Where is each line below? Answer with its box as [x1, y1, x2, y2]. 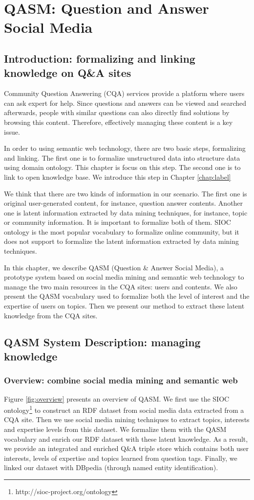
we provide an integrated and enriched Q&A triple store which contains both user [4, 443, 249, 453]
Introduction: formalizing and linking [4, 50, 195, 66]
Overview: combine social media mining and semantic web [4, 374, 238, 386]
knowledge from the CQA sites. [4, 310, 98, 320]
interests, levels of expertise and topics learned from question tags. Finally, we [4, 452, 237, 463]
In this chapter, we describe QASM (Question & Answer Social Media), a [4, 262, 224, 272]
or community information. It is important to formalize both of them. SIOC [4, 217, 231, 227]
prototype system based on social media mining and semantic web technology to [4, 272, 244, 282]
